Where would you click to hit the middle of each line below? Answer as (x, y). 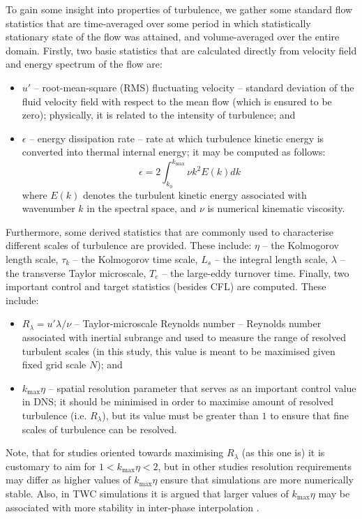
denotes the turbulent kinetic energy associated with (195, 194)
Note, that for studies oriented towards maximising (115, 452)
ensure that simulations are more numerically (257, 480)
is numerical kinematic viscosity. (276, 208)
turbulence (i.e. (54, 415)
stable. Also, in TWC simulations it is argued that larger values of (147, 493)
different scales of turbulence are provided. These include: (129, 245)
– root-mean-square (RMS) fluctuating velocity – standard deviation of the (194, 87)
